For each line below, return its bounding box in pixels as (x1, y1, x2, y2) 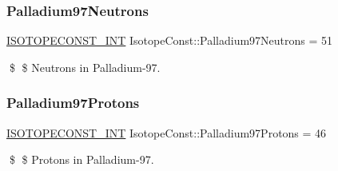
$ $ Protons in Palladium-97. (9, 151, 154, 168)
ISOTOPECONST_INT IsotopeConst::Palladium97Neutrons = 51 (6, 32, 333, 49)
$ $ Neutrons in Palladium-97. (9, 58, 161, 75)
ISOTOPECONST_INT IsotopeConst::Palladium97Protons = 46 (6, 124, 327, 141)
